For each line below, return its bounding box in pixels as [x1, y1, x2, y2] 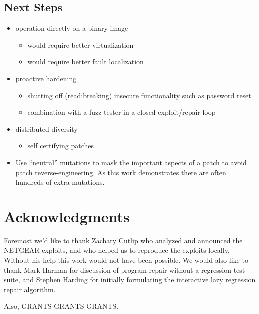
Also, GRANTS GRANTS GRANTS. [4, 301, 119, 311]
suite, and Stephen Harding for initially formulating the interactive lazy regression [4, 274, 256, 285]
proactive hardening [15, 73, 77, 83]
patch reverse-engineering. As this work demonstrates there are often [15, 167, 226, 177]
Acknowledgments [4, 206, 130, 226]
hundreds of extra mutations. [15, 177, 105, 187]
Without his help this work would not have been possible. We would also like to [4, 255, 248, 265]
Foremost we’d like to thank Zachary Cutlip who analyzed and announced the [4, 235, 243, 245]
